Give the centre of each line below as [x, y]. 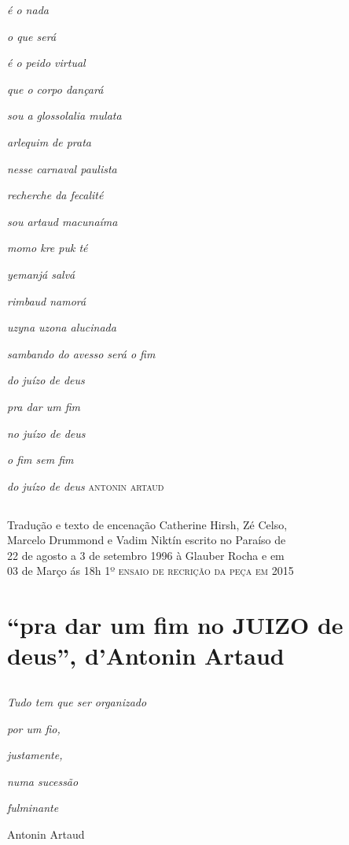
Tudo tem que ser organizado [77, 702]
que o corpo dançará [55, 89]
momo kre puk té [48, 248]
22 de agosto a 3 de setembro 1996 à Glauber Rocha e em [146, 555]
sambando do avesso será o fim [81, 353]
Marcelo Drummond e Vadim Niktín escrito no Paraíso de [147, 540]
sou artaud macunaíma [62, 221]
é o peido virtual [46, 63]
